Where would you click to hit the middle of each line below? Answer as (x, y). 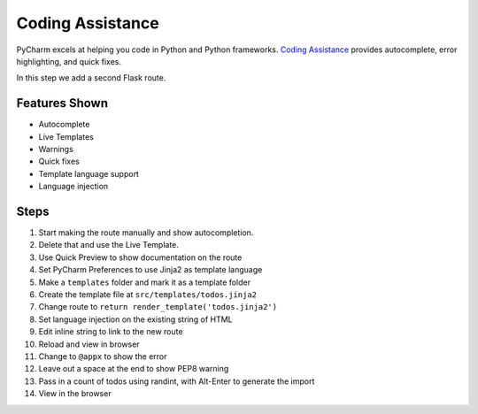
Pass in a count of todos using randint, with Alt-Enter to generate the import (177, 381)
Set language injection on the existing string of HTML (136, 319)
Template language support (89, 173)
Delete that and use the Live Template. (108, 245)
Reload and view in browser (89, 344)
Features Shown (62, 103)
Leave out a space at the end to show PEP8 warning (134, 369)
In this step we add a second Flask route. (91, 78)
